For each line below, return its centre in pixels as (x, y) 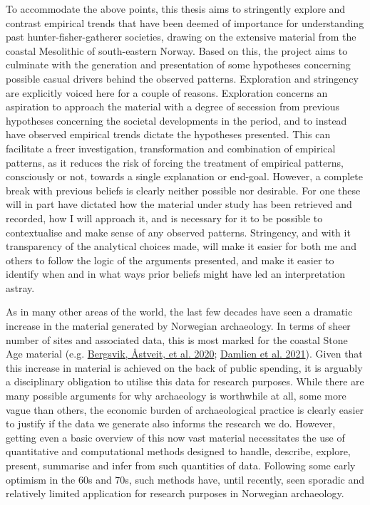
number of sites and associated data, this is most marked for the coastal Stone (177, 339)
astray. (20, 287)
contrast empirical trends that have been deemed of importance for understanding (185, 22)
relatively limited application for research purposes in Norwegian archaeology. (175, 493)
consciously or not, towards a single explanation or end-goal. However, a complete (184, 176)
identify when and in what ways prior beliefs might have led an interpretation (175, 274)
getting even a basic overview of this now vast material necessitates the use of (175, 437)
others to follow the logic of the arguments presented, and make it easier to (170, 260)
